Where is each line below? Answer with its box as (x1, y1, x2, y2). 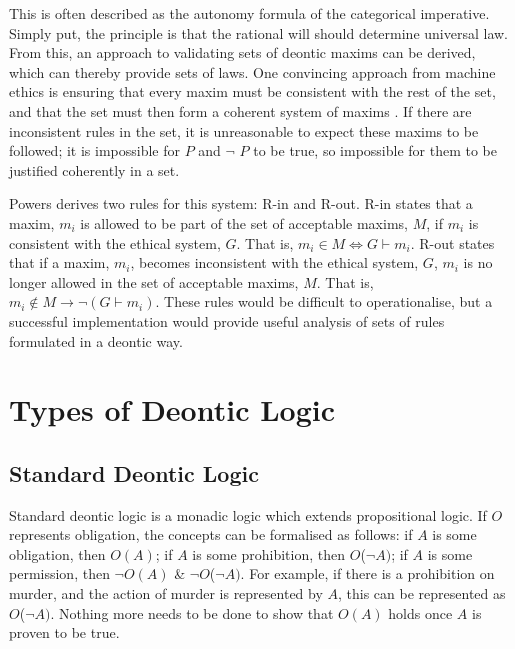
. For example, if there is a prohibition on (240, 563, 495, 584)
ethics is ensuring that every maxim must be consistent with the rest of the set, (9, 81, 496, 102)
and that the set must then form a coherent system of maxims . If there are (9, 100, 472, 121)
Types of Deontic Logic (9, 389, 335, 430)
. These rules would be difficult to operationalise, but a (155, 291, 493, 312)
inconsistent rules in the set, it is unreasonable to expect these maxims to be (9, 120, 479, 141)
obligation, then (9, 543, 106, 564)
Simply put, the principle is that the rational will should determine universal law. (9, 22, 508, 43)
